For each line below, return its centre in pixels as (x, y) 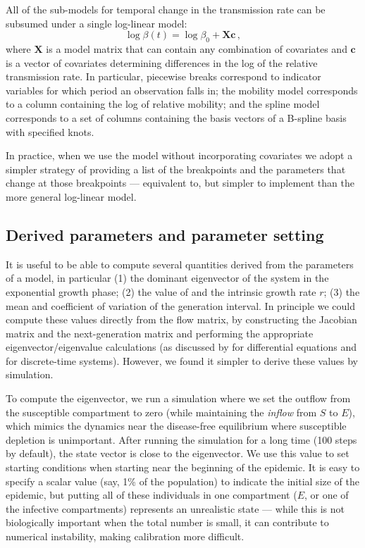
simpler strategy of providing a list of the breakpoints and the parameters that (176, 169)
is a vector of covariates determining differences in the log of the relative (162, 62)
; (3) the (342, 291)
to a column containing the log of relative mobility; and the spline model (163, 104)
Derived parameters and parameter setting (165, 234)
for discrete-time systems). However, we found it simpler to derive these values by (182, 360)
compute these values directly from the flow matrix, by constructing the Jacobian (181, 319)
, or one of (326, 495)
